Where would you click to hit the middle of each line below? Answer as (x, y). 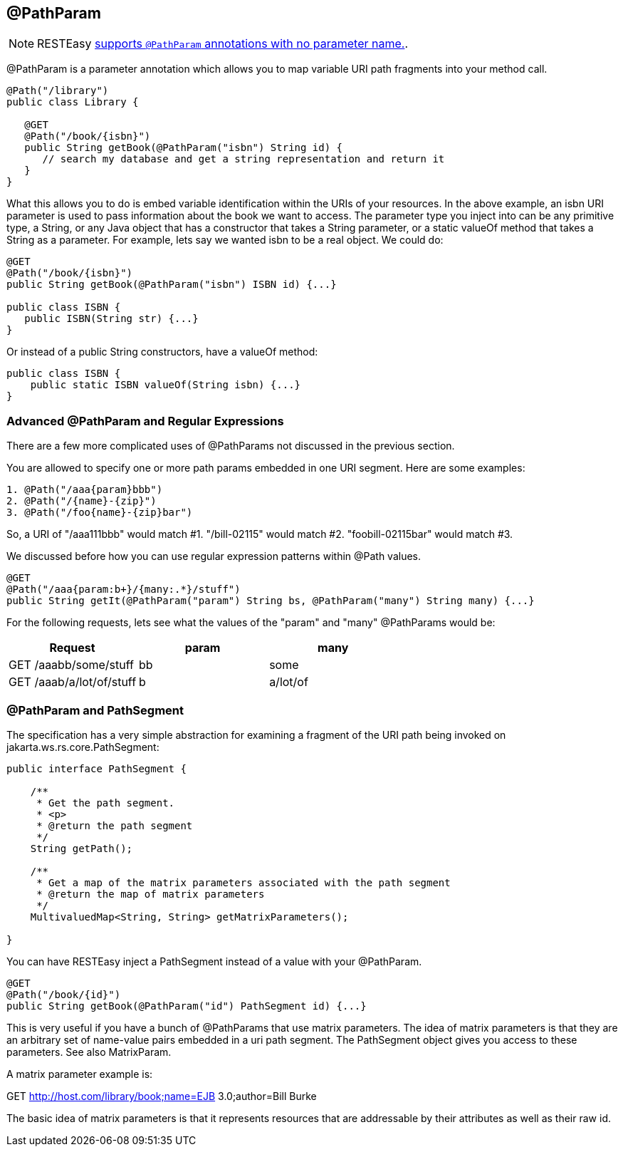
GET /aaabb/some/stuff (71, 665)
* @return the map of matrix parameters (151, 894)
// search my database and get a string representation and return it (244, 159)
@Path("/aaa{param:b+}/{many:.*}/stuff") (124, 590)
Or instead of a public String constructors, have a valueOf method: (162, 352)
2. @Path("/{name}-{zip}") (82, 501)
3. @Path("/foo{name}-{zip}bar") (100, 513)
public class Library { (73, 102)
